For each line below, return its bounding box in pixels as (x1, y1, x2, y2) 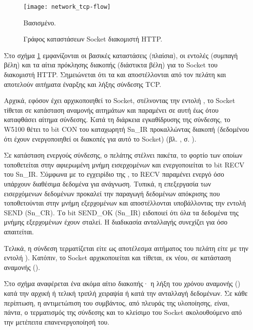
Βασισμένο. (23, 17, 56, 27)
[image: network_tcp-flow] (23, 3, 111, 10)
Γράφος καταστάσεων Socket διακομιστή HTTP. (23, 34, 162, 44)
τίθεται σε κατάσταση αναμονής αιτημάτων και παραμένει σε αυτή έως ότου (4, 104, 219, 115)
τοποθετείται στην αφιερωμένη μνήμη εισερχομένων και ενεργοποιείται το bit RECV (4, 159, 245, 169)
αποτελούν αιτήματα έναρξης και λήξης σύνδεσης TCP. (4, 79, 161, 89)
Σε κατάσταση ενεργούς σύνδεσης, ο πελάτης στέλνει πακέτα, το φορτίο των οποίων (4, 150, 243, 160)
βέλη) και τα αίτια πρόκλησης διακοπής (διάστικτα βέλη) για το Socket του (4, 60, 218, 70)
